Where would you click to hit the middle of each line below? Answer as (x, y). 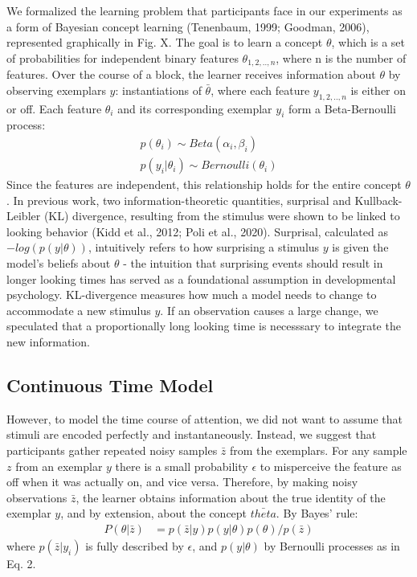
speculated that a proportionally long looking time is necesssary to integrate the (204, 326)
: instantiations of (158, 90)
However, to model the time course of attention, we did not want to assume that (204, 418)
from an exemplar (59, 466)
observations (37, 497)
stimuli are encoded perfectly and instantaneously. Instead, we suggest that (192, 434)
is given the (360, 247)
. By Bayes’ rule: (317, 513)
